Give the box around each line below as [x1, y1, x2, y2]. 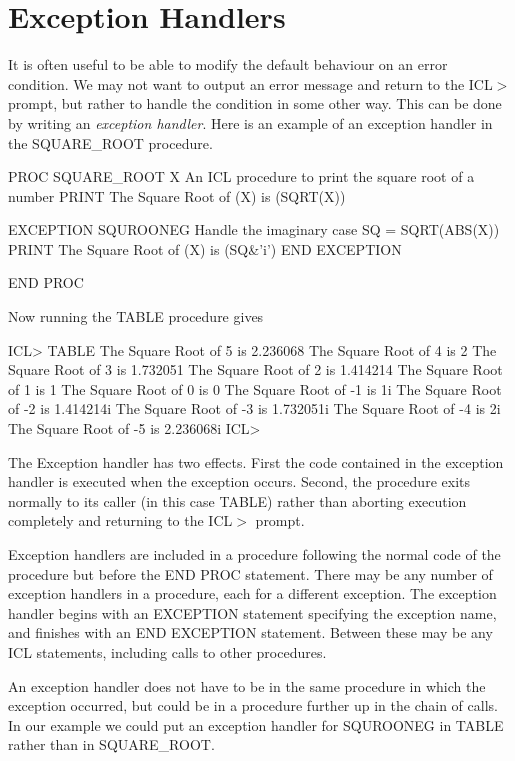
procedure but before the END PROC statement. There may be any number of [8, 563, 493, 584]
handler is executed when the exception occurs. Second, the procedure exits [8, 471, 470, 492]
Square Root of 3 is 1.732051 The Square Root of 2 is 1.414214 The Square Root [8, 359, 503, 380]
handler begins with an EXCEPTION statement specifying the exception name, [8, 602, 497, 623]
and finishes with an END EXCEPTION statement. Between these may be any [8, 622, 493, 643]
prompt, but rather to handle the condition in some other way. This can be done [8, 93, 502, 114]
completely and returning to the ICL [8, 510, 233, 531]
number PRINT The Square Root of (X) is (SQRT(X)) [8, 185, 346, 206]
